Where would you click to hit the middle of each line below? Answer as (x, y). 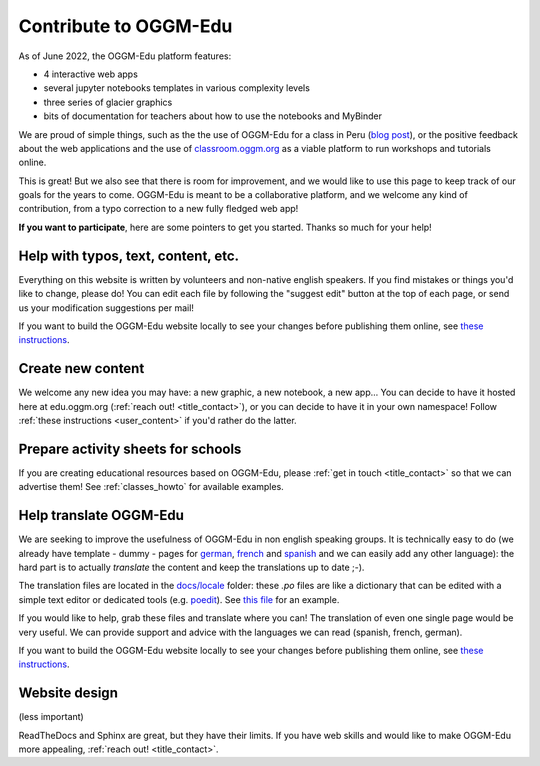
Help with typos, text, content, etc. (129, 255)
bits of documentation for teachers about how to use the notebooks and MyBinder (212, 116)
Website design (68, 693)
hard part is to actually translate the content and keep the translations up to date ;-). (191, 567)
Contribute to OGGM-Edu (125, 26)
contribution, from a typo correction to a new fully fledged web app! (158, 209)
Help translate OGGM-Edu (101, 515)
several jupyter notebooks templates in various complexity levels (176, 88)
